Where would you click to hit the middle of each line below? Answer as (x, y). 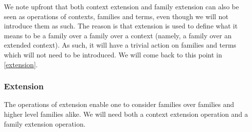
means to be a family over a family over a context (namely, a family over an (118, 35)
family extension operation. (45, 123)
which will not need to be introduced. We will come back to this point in (113, 54)
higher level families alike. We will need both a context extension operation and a (126, 114)
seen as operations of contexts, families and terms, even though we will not (116, 16)
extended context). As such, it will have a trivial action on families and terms (120, 45)
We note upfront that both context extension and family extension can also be (122, 6)
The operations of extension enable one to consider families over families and (119, 104)
